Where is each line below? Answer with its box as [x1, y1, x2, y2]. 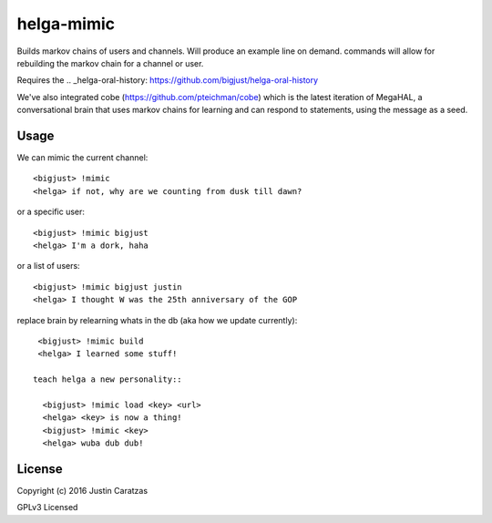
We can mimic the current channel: [16, 152, 149, 163]
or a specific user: [16, 206, 86, 218]
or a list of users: [16, 261, 81, 272]
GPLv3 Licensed [16, 502, 78, 513]
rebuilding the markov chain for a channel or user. [16, 57, 204, 68]
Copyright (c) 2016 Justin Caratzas [16, 485, 149, 496]
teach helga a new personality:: [33, 374, 182, 385]
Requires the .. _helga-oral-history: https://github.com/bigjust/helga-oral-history [16, 75, 319, 86]
